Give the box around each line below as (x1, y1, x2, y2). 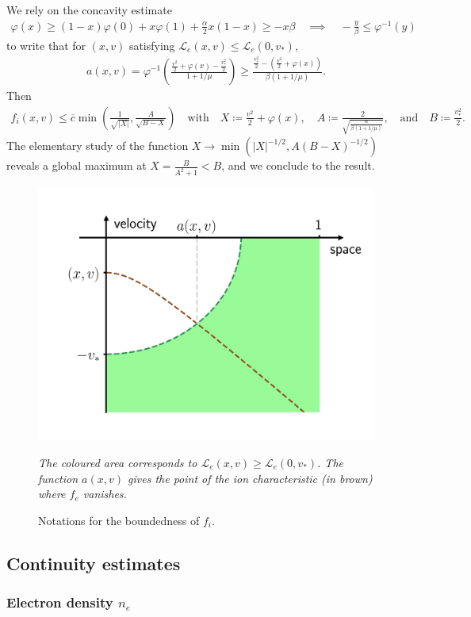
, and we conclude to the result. (221, 157, 375, 174)
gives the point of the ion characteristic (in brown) (128, 469, 373, 486)
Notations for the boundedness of (38, 512, 200, 528)
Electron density (6, 592, 113, 612)
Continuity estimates (6, 550, 181, 575)
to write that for (6, 37, 86, 54)
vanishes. (82, 485, 127, 502)
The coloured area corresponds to (38, 454, 197, 470)
